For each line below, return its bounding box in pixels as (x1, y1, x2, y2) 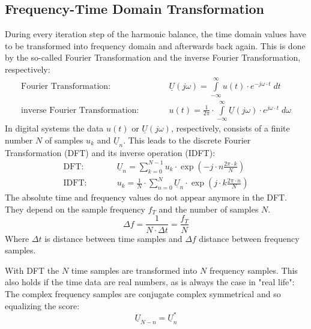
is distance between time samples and (44, 232, 183, 244)
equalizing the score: (5, 299, 80, 312)
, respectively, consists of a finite (171, 122, 290, 134)
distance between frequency (199, 232, 300, 244)
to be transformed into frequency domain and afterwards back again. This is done (5, 39, 306, 52)
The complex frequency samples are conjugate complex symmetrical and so (5, 287, 281, 300)
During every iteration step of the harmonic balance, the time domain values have (5, 28, 306, 40)
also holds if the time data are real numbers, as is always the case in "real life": (5, 276, 295, 288)
